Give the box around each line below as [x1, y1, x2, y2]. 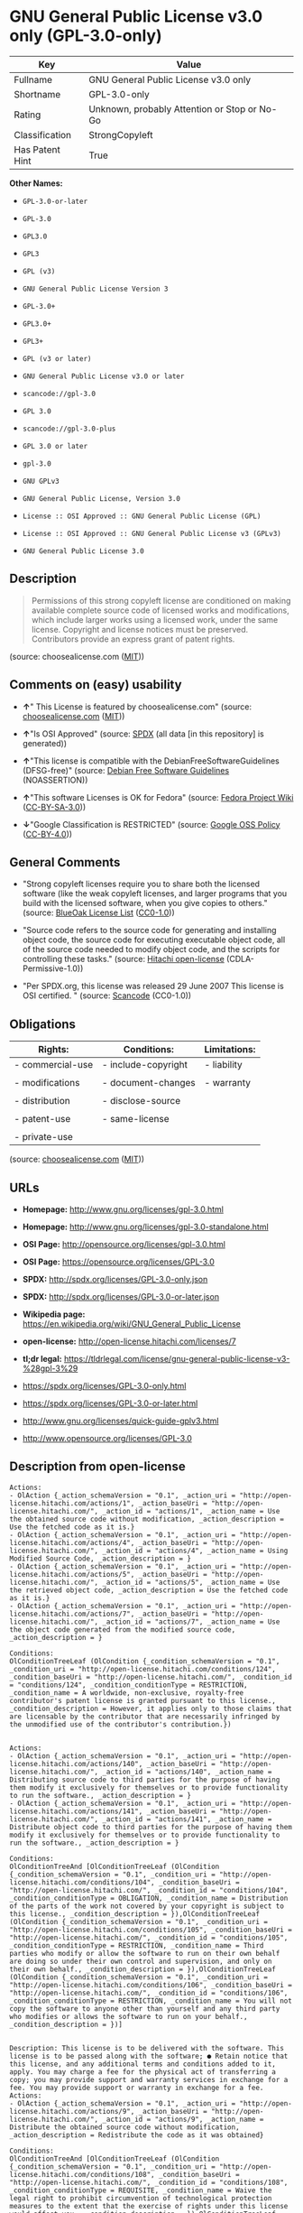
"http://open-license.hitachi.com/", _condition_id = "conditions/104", [9, 1885, 289, 1894]
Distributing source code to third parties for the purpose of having [9, 1775, 280, 1784]
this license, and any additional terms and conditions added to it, [9, 2060, 277, 2069]
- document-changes [102, 1077, 196, 1089]
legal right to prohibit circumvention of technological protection [9, 2193, 272, 2203]
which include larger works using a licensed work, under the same [31, 614, 279, 625]
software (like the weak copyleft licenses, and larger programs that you [22, 888, 288, 899]
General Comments [9, 855, 121, 870]
